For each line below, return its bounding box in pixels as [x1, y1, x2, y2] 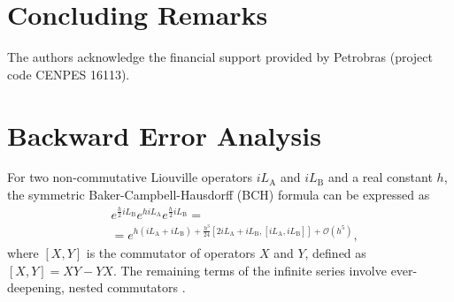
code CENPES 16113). [7, 64, 130, 83]
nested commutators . [68, 278, 186, 297]
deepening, [7, 278, 65, 297]
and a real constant [327, 168, 433, 186]
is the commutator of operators [86, 244, 256, 262]
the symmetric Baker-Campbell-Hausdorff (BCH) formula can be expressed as [7, 185, 430, 204]
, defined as [304, 244, 366, 262]
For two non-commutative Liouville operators [7, 168, 253, 186]
